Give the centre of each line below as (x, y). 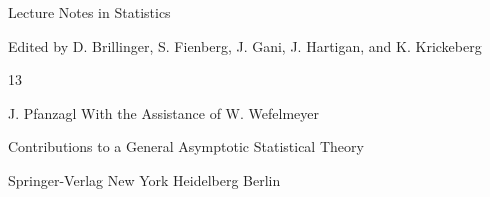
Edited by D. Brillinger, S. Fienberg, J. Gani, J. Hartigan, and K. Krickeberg (245, 45)
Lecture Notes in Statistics (89, 12)
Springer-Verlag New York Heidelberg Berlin (144, 179)
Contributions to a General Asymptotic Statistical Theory (186, 146)
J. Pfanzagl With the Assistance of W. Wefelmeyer (163, 112)
